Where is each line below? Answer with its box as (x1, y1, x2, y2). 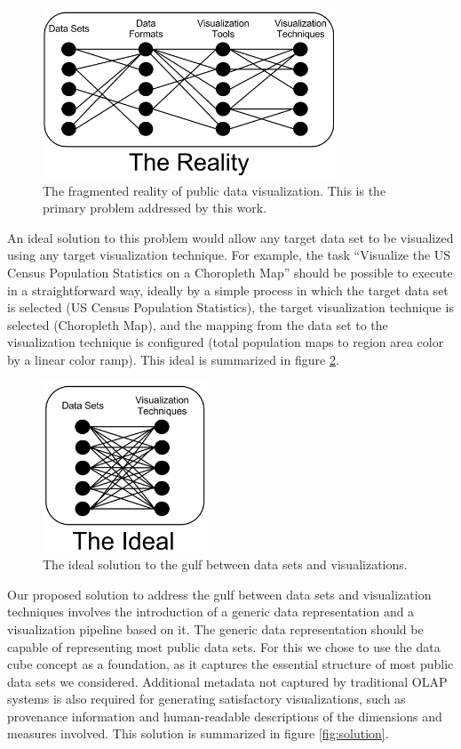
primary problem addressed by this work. (43, 198, 267, 217)
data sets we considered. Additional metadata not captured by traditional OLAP (7, 672, 448, 690)
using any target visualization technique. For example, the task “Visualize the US (7, 246, 451, 264)
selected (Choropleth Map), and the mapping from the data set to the (7, 315, 388, 334)
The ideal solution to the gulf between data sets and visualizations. (43, 555, 408, 574)
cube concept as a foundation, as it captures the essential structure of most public (7, 655, 454, 673)
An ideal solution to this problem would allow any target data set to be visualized (7, 228, 454, 246)
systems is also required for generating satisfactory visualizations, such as (7, 689, 406, 708)
